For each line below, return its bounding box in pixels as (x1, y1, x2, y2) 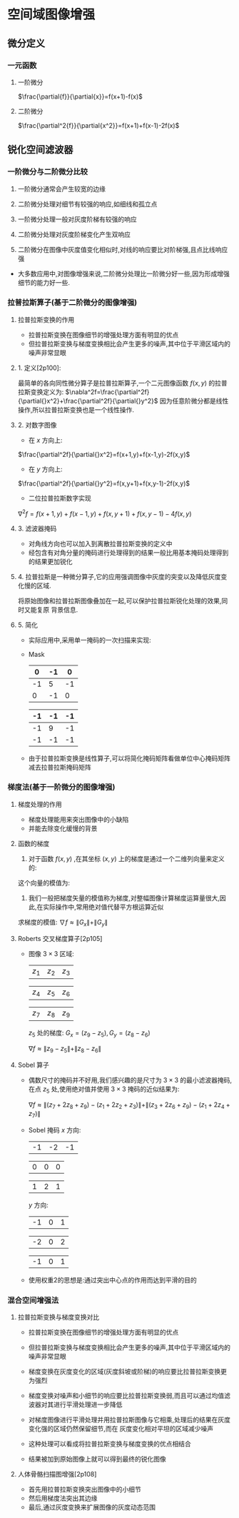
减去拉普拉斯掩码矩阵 (28, 763, 91, 771)
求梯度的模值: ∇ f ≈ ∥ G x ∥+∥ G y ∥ (17, 918, 108, 928)
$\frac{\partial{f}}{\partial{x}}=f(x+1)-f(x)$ (17, 92, 143, 101)
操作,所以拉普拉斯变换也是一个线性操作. (17, 405, 134, 414)
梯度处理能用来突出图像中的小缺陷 (28, 815, 129, 823)
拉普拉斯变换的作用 (17, 315, 75, 323)
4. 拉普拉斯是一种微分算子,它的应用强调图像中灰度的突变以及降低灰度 (17, 572, 221, 580)
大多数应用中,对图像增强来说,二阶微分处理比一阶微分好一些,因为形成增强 (17, 269, 230, 278)
